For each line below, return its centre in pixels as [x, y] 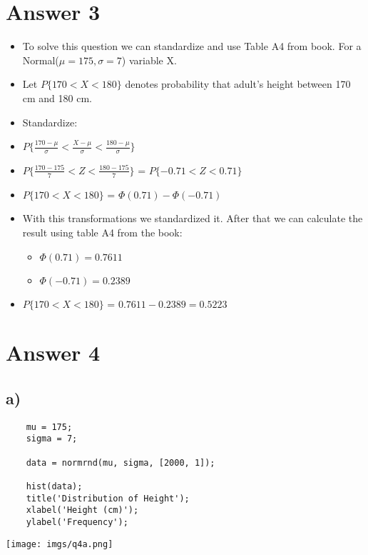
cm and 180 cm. [57, 97]
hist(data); [54, 486]
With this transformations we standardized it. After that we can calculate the [193, 218]
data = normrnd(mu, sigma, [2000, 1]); [121, 462]
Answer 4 [53, 352]
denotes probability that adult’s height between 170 [238, 84]
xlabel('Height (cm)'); [82, 510]
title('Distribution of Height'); [108, 498]
